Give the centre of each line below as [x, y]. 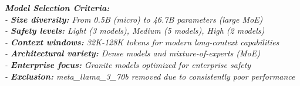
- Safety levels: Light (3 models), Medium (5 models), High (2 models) [135, 31]
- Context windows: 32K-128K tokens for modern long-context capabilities [142, 42]
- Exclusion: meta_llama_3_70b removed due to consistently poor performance [150, 76]
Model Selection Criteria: [57, 8]
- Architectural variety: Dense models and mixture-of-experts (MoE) [132, 53]
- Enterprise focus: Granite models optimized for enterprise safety [128, 64]
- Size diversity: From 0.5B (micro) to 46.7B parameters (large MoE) [134, 19]
